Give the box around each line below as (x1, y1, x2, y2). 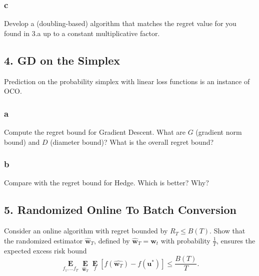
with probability (160, 235, 210, 245)
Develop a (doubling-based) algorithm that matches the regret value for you (4, 18, 236, 29)
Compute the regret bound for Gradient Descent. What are (4, 127, 186, 137)
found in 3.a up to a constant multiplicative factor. (4, 28, 160, 38)
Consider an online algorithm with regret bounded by (4, 225, 168, 236)
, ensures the (216, 235, 255, 245)
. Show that (209, 225, 245, 236)
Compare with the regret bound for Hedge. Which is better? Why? (4, 177, 209, 188)
